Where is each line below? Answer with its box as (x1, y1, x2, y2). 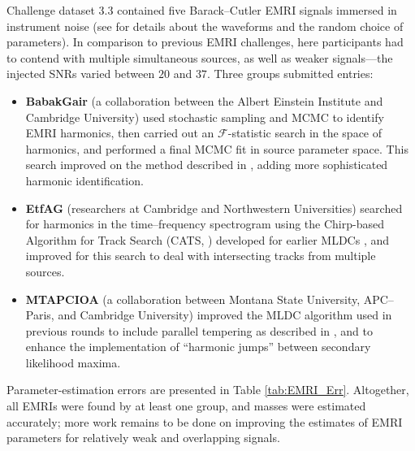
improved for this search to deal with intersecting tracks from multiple (25, 247, 376, 264)
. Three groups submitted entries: (206, 65, 374, 82)
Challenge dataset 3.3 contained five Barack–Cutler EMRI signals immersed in (6, 2, 397, 18)
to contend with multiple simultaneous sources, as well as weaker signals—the (6, 49, 393, 66)
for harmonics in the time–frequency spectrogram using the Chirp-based (25, 215, 384, 232)
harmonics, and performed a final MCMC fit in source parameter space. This (25, 140, 409, 157)
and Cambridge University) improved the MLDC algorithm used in (58, 306, 392, 323)
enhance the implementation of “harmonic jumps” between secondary (25, 338, 371, 355)
